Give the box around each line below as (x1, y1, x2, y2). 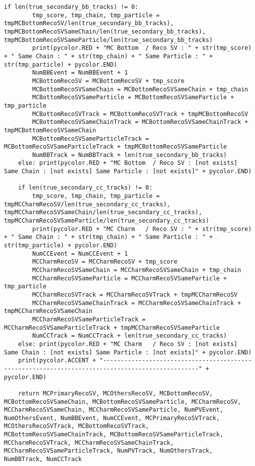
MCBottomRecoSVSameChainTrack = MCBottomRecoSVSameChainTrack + (32, 118, 248, 126)
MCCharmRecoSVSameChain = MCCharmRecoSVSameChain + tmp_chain (32, 267, 241, 273)
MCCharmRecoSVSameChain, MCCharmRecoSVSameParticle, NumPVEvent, (4, 406, 223, 414)
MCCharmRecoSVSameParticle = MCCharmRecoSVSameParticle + (32, 274, 227, 282)
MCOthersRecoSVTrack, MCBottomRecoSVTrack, (4, 423, 149, 430)
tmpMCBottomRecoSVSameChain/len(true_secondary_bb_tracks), (4, 28, 206, 35)
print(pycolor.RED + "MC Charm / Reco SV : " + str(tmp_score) (32, 225, 252, 233)
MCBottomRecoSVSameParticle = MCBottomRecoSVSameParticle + (32, 94, 234, 101)
